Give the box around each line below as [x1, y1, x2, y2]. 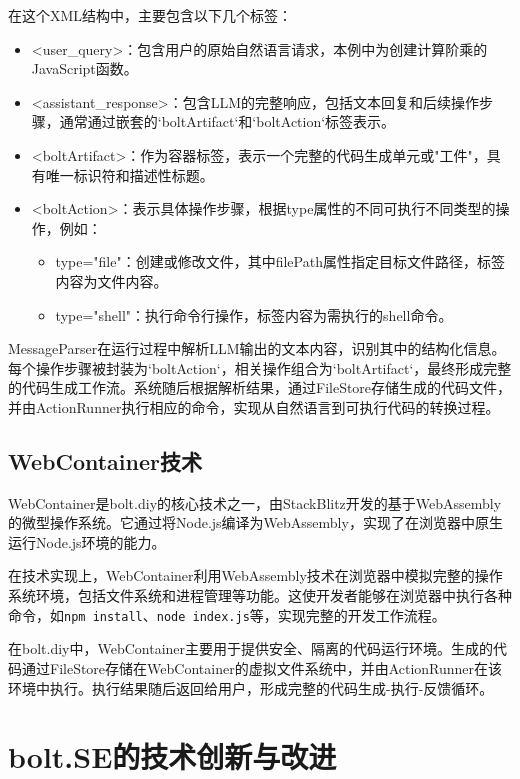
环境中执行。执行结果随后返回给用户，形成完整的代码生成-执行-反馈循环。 [8, 677, 494, 698]
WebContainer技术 [8, 445, 202, 476]
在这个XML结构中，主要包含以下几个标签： [8, 5, 293, 25]
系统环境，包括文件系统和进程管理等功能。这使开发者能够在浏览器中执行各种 [8, 585, 512, 606]
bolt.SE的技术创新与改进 [8, 736, 337, 777]
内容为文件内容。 [55, 270, 168, 291]
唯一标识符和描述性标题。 [45, 164, 214, 185]
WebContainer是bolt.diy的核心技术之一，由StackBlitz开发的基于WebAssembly [8, 492, 502, 513]
